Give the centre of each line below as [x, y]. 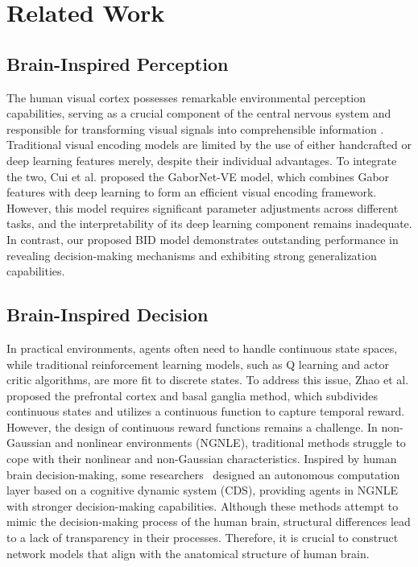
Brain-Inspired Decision [108, 315]
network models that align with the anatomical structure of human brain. [188, 553]
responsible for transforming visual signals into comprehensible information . [195, 128]
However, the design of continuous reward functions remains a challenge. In [192, 426]
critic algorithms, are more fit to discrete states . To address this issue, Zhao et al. [208, 380]
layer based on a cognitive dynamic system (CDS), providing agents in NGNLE [203, 490]
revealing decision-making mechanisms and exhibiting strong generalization [192, 255]
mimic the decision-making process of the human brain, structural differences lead [209, 521]
